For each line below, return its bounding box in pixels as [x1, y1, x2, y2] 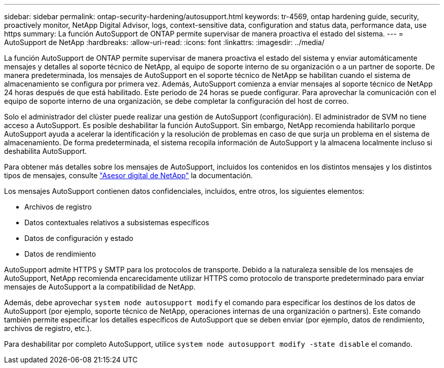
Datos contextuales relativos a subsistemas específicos [24, 218, 209, 227]
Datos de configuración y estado [24, 234, 133, 242]
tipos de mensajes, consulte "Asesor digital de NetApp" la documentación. [4, 171, 253, 180]
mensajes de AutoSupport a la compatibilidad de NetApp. [4, 282, 196, 291]
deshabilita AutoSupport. [4, 147, 87, 155]
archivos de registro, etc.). [4, 324, 92, 333]
